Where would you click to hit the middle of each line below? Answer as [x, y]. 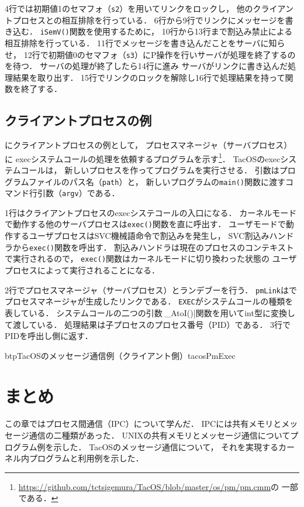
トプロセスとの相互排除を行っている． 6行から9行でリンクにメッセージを [145, 20]
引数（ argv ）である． [78, 193]
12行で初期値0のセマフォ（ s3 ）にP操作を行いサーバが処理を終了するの [160, 54]
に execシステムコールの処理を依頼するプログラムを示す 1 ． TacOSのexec [143, 157]
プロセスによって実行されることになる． [82, 270]
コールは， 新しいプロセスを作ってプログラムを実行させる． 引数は [150, 169]
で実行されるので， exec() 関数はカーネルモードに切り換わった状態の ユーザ [151, 258]
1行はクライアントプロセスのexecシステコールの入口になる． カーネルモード [151, 212]
